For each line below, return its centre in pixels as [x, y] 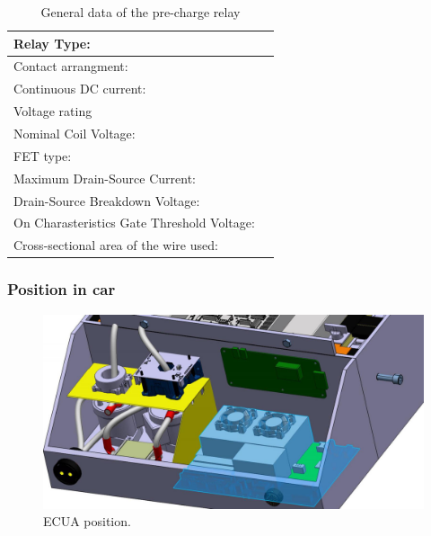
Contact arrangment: [71, 66]
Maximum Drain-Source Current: [105, 178]
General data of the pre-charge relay [141, 12]
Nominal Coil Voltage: [75, 133]
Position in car [62, 289]
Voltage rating [53, 111]
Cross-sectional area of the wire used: [116, 245]
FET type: [43, 155]
